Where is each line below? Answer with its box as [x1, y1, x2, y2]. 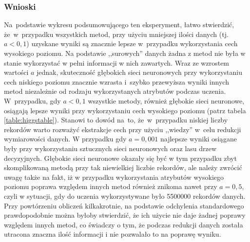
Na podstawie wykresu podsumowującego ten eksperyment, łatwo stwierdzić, [4, 19, 234, 30]
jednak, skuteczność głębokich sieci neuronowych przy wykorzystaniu [37, 67, 243, 77]
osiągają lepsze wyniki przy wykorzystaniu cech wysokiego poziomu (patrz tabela [4, 105, 246, 115]
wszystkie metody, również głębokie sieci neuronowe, [88, 95, 245, 105]
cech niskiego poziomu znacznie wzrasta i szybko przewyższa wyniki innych [4, 76, 229, 86]
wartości [4, 67, 29, 77]
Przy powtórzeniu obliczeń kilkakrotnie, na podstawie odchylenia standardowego [4, 200, 244, 210]
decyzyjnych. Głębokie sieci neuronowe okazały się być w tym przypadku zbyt [4, 153, 237, 163]
